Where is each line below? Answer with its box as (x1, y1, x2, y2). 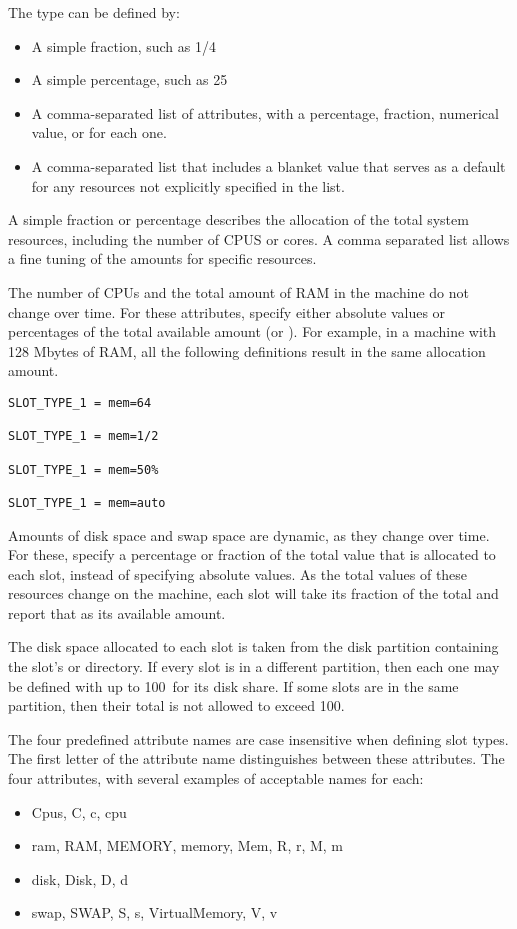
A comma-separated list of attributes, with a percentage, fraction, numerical (31, 102, 499, 123)
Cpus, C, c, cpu (31, 801, 127, 822)
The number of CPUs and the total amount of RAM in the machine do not (8, 281, 469, 302)
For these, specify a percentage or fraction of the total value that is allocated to (8, 544, 496, 565)
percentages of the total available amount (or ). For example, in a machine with (8, 321, 497, 342)
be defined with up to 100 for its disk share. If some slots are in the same (8, 675, 459, 696)
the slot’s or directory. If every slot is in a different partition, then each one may (8, 656, 500, 677)
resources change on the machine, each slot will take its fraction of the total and (8, 583, 499, 604)
